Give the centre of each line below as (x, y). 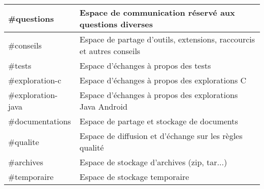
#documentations (40, 121)
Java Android (103, 106)
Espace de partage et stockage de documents (159, 121)
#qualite (24, 141)
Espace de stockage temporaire (134, 177)
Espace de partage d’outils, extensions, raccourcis (167, 39)
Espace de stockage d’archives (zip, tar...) (153, 162)
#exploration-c (35, 80)
